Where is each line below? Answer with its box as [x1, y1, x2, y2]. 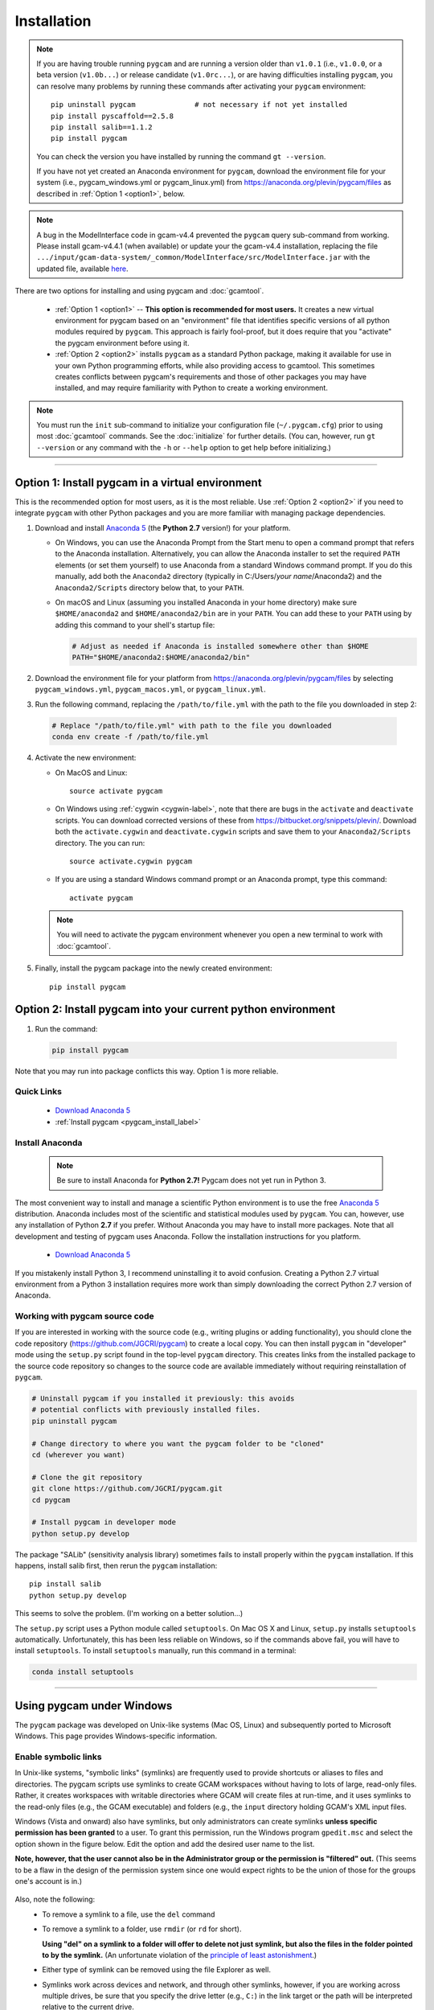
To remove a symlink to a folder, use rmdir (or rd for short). [42, 1924, 242, 1934]
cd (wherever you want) [31, 1450, 126, 1459]
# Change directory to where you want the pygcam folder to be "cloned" [31, 1439, 325, 1448]
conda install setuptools [31, 1667, 134, 1676]
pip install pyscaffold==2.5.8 [51, 111, 174, 121]
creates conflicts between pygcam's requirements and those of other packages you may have [55, 371, 367, 381]
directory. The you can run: [55, 838, 145, 847]
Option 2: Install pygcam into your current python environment [14, 1003, 336, 1016]
